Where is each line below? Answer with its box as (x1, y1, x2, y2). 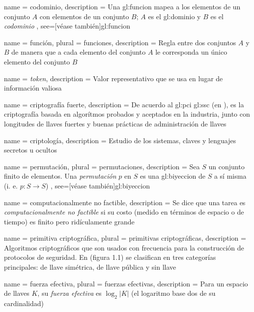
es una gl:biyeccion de (140, 171, 206, 181)
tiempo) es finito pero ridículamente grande (4, 216, 135, 226)
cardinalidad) (4, 298, 44, 309)
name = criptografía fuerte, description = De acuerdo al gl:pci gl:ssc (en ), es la (4, 99, 244, 109)
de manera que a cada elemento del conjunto (11, 47, 146, 57)
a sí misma (214, 171, 247, 181)
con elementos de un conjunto (39, 11, 129, 21)
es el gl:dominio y (148, 11, 201, 21)
